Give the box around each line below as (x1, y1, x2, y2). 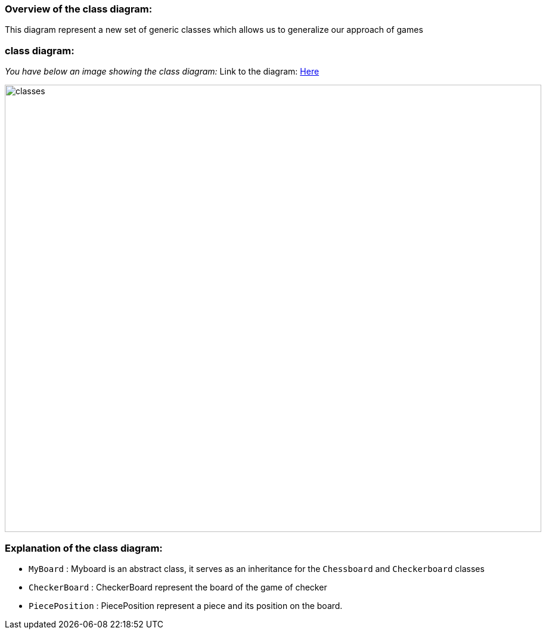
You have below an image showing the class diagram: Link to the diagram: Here (5, 66, 319, 77)
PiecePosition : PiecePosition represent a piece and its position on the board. (29, 600, 343, 611)
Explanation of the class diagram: (5, 542, 163, 554)
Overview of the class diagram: (5, 3, 153, 15)
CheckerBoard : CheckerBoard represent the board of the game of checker (29, 582, 327, 592)
